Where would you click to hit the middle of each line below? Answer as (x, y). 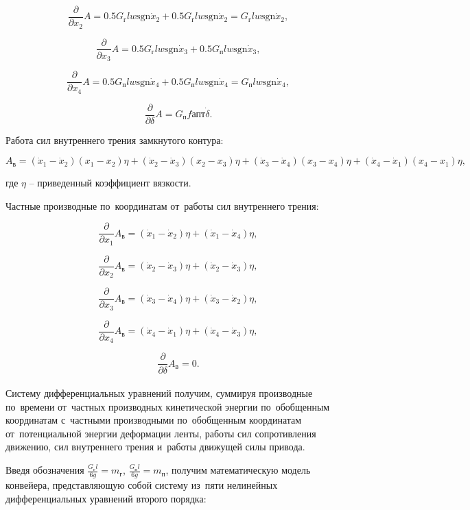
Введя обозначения (45, 470)
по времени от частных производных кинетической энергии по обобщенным (168, 406)
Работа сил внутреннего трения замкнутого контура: (115, 139)
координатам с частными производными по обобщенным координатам (154, 420)
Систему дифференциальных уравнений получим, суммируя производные (159, 393)
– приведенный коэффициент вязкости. (110, 183)
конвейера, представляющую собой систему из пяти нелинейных (142, 484)
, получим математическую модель (238, 470)
